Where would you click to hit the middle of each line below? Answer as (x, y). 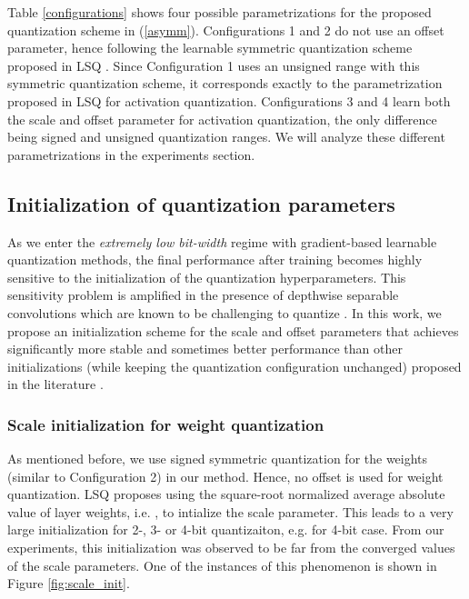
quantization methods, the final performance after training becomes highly (215, 260)
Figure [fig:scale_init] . (69, 583)
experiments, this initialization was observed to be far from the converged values (231, 548)
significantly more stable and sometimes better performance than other (205, 349)
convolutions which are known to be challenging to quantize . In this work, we (225, 312)
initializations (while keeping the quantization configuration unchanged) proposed (234, 366)
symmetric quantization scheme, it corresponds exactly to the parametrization (225, 83)
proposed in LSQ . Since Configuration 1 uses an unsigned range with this (214, 65)
